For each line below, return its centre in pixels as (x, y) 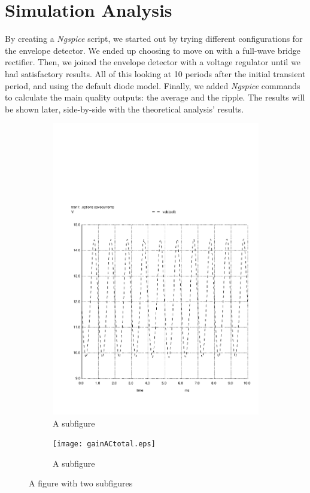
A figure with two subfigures (81, 483)
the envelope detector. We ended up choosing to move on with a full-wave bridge (153, 50)
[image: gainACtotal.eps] (104, 444)
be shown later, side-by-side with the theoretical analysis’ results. (124, 109)
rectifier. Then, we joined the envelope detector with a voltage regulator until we (153, 62)
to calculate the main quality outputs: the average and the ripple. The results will (155, 97)
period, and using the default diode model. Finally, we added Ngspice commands (153, 85)
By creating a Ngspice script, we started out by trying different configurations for (154, 39)
